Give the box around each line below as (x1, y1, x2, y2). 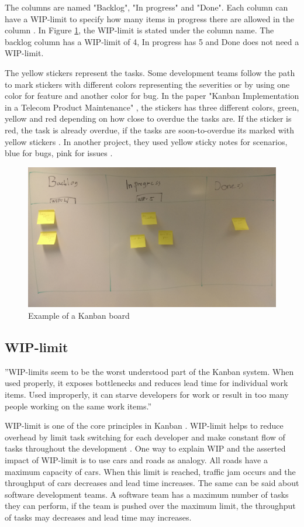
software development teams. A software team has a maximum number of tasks (5, 488, 289, 500)
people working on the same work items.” (5, 399, 152, 412)
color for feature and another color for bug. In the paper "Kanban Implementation (5, 89, 299, 102)
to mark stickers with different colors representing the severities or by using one (5, 78, 290, 90)
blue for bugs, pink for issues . (5, 147, 113, 159)
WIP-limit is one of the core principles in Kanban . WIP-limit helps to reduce (5, 419, 284, 432)
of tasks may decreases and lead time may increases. (5, 511, 192, 523)
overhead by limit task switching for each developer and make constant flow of (5, 430, 285, 443)
